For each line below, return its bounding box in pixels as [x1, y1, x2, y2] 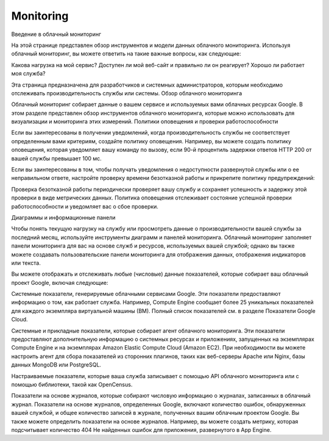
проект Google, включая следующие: [11, 279, 108, 286]
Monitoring [11, 9, 69, 23]
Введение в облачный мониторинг [11, 30, 102, 38]
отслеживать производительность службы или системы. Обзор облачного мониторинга [11, 89, 242, 97]
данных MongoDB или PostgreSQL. [11, 361, 102, 368]
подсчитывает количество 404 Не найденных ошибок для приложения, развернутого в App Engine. [11, 426, 272, 433]
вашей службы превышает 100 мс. [11, 154, 102, 162]
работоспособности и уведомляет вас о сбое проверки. [11, 203, 158, 210]
